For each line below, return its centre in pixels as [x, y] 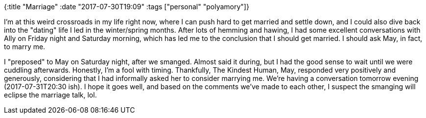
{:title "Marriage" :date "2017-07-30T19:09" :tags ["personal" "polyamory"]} [127, 7]
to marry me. [25, 47]
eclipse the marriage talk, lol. [50, 95]
